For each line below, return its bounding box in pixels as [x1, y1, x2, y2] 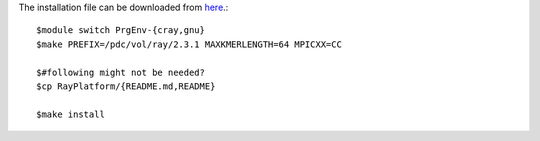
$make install [36, 108, 105, 120]
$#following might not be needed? [36, 66, 205, 78]
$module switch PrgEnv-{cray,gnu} [36, 25, 205, 36]
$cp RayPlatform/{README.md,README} [36, 80, 216, 92]
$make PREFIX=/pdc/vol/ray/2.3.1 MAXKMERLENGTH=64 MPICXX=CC [36, 38, 342, 50]
